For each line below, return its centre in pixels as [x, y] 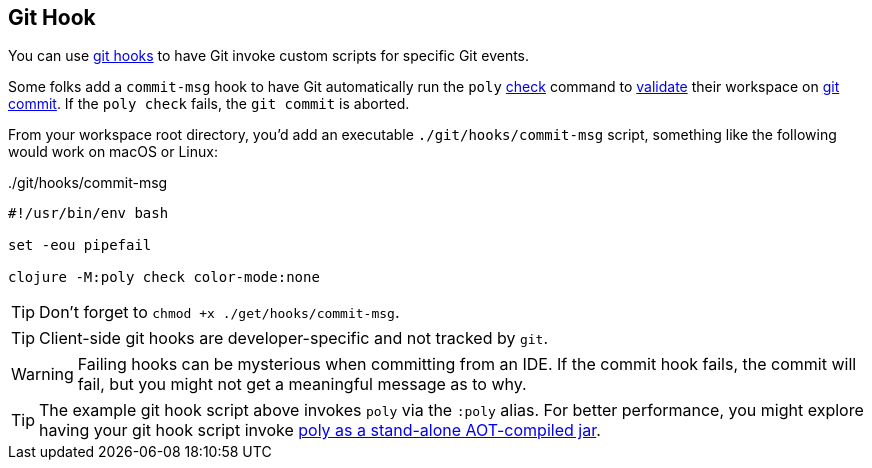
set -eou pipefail [80, 245]
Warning [42, 374]
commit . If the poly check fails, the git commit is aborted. [209, 104]
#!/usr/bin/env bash [88, 213]
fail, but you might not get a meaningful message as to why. [302, 384]
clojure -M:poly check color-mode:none [164, 277]
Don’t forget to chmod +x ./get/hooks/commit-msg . [219, 312]
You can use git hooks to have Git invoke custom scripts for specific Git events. [269, 56]
